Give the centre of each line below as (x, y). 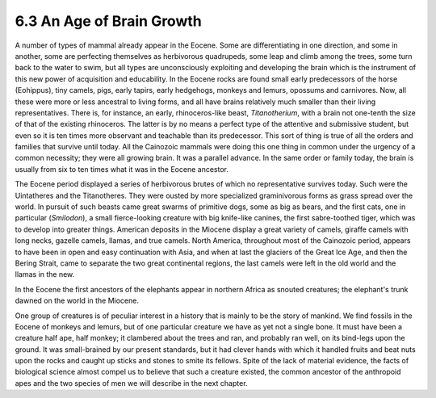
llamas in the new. (45, 274)
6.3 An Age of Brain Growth (108, 21)
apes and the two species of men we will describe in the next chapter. (131, 383)
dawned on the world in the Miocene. (77, 301)
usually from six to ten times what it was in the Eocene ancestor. (122, 169)
